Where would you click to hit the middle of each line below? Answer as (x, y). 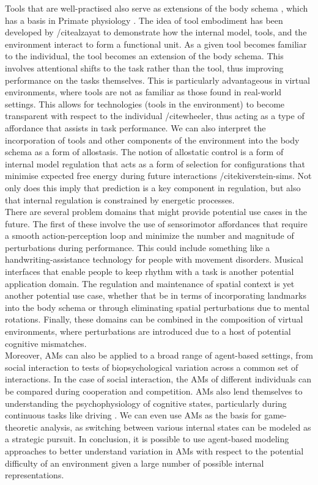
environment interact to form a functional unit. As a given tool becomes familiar (156, 44)
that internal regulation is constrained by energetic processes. (120, 199)
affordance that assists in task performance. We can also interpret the (135, 127)
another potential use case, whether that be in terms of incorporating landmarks (156, 295)
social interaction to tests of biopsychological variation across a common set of (152, 367)
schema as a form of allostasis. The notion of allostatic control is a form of (144, 152)
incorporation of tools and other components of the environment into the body (152, 140)
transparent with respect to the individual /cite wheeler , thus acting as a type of (155, 116)
